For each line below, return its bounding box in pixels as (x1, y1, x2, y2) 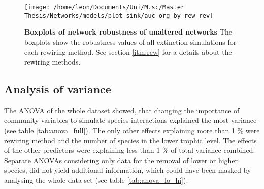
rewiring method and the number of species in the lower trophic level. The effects (4, 135, 257, 145)
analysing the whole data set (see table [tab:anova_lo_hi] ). (4, 175, 188, 185)
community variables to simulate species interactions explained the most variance (4, 115, 257, 125)
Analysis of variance (4, 81, 111, 97)
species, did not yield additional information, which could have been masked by (4, 165, 251, 175)
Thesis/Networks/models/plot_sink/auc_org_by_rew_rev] (24, 12, 214, 19)
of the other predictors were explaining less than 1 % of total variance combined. (4, 145, 255, 155)
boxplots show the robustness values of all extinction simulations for (24, 36, 237, 47)
